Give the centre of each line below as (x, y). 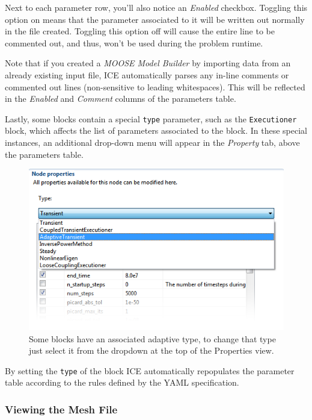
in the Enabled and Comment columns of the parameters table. (121, 99)
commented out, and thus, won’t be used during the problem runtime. (134, 42)
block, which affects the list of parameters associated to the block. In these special (156, 130)
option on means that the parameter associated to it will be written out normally (155, 19)
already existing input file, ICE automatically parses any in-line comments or (147, 74)
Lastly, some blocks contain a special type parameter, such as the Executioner (151, 118)
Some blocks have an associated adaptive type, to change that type (152, 338)
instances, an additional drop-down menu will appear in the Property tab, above (152, 142)
